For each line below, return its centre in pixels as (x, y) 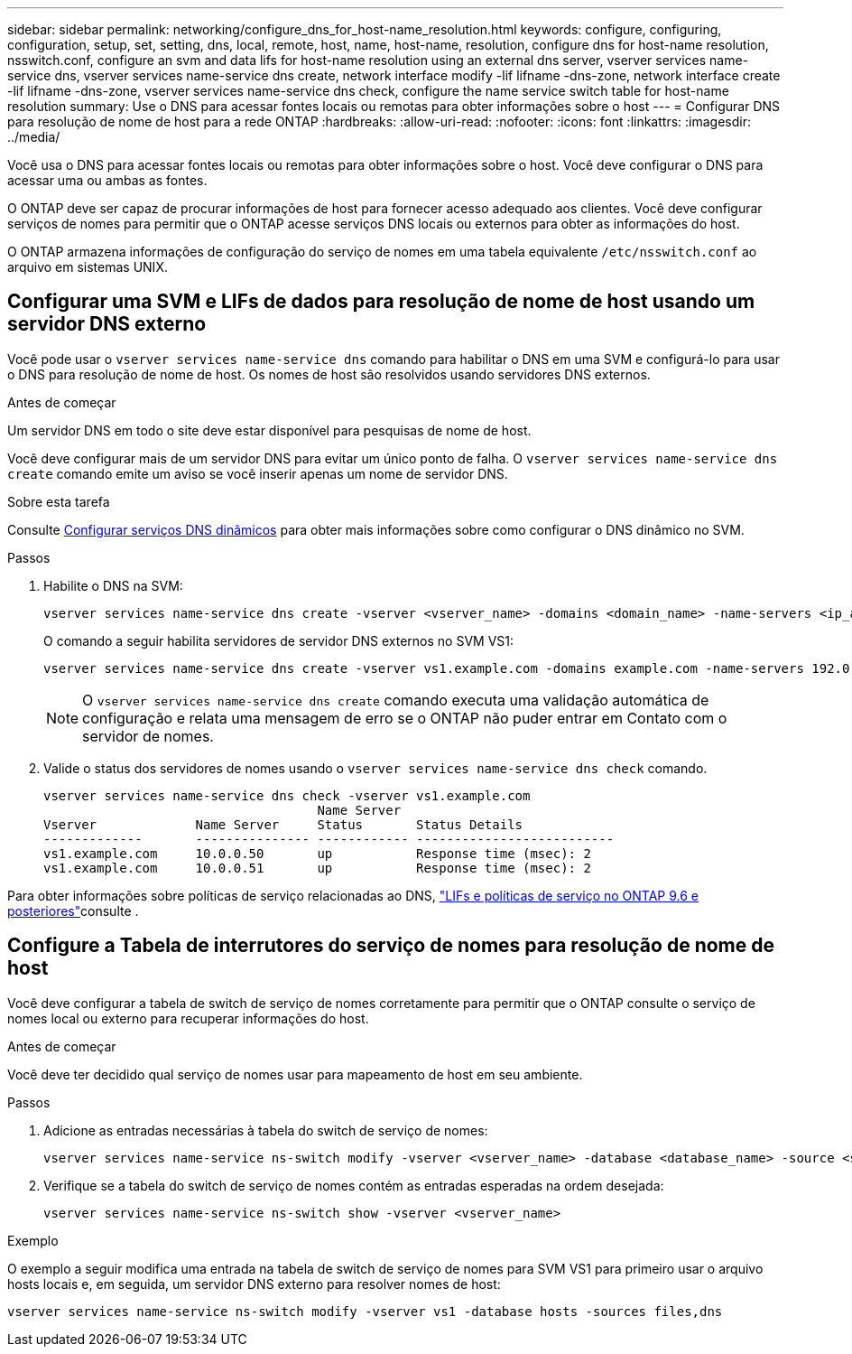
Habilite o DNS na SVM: (113, 585)
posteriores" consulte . (73, 910)
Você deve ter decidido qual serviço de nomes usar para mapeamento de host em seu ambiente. (295, 1074)
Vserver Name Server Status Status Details (283, 824)
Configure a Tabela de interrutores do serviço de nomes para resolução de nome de (391, 946)
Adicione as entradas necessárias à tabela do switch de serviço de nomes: (266, 1130)
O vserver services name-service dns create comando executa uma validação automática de (396, 700)
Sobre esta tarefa (59, 501)
